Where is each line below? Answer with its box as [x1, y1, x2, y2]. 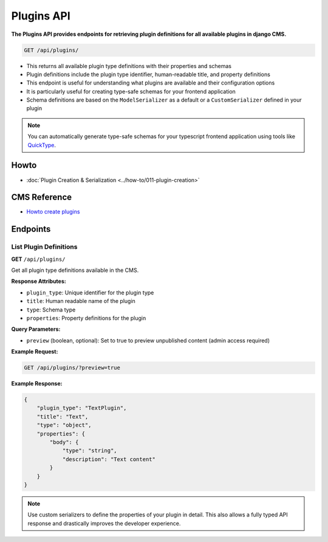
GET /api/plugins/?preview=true [24, 364, 121, 371]
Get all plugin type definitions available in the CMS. [11, 266, 139, 274]
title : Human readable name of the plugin [26, 297, 136, 305]
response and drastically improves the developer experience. [27, 519, 181, 527]
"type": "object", [36, 422, 92, 429]
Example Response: [11, 380, 63, 387]
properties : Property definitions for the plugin [26, 314, 146, 322]
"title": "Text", [36, 413, 89, 420]
